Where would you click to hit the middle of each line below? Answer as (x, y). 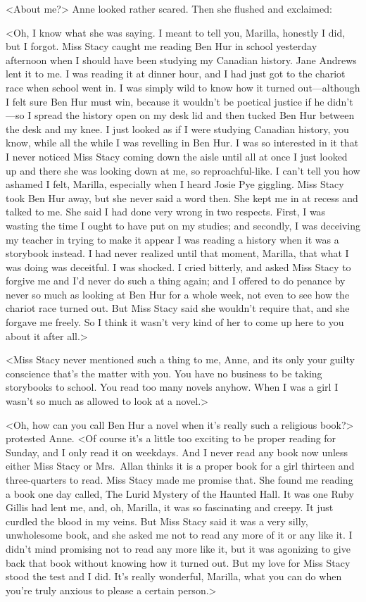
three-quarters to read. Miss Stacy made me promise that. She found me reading (179, 479)
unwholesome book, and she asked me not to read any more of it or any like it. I (179, 535)
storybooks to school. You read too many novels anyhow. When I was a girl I (172, 387)
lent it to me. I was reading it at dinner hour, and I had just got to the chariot (176, 74)
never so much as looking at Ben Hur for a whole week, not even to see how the (178, 294)
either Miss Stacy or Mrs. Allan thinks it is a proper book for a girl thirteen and (180, 466)
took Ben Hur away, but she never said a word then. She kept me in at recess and (182, 197)
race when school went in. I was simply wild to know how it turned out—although (183, 87)
